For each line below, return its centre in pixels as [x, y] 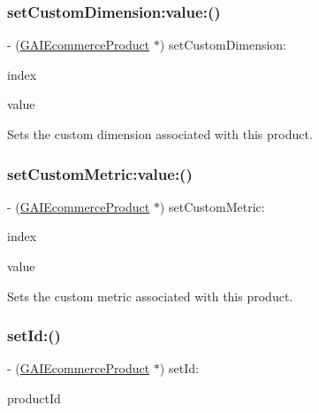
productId [34, 398]
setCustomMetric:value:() [100, 173]
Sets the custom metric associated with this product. [150, 296]
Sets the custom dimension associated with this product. [160, 134]
